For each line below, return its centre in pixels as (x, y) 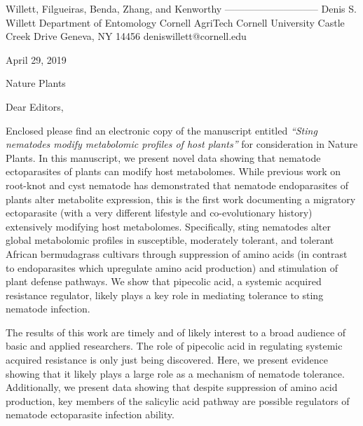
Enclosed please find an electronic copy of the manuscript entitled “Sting (162, 130)
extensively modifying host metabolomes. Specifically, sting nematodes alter (168, 226)
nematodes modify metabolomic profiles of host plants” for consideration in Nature (182, 144)
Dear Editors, (35, 106)
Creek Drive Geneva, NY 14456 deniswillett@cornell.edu (126, 36)
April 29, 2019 (36, 59)
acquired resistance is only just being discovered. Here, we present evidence (167, 360)
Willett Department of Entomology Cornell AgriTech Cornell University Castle (175, 22)
